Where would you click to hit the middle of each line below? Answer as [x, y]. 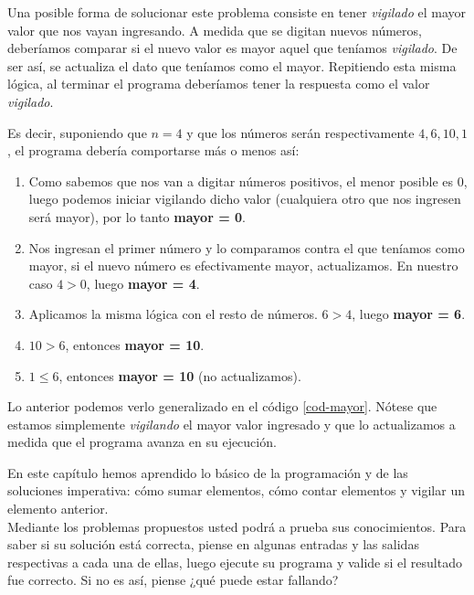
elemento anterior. [58, 509]
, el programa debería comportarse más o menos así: [153, 150]
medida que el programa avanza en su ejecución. [142, 442]
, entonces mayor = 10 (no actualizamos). [180, 375]
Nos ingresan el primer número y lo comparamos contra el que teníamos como [247, 247]
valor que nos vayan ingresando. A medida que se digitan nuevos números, [215, 30]
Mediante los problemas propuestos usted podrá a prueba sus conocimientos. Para [237, 526]
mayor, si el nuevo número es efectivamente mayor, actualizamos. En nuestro [243, 266]
